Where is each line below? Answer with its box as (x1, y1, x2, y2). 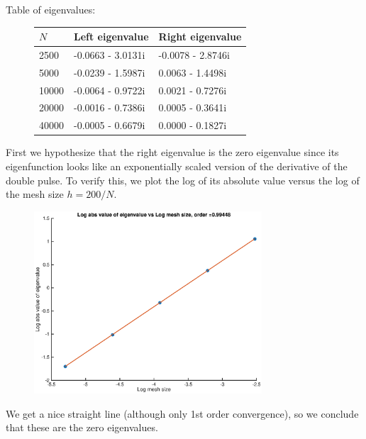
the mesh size (6, 187, 64, 201)
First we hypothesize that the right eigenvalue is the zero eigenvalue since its (6, 145, 339, 160)
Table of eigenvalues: (6, 2, 96, 16)
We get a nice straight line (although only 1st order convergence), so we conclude (6, 406, 359, 421)
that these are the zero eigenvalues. (6, 420, 158, 435)
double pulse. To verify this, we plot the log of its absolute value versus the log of (6, 172, 360, 187)
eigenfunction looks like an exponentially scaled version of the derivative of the (6, 159, 348, 173)
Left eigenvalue (74, 29, 149, 44)
